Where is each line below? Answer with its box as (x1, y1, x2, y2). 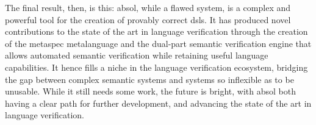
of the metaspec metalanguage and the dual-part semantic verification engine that (5, 37, 312, 49)
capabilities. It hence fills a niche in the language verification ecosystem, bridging (5, 60, 308, 73)
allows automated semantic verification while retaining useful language (5, 49, 268, 62)
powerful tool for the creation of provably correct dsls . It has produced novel (5, 13, 291, 26)
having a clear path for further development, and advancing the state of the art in (5, 96, 312, 109)
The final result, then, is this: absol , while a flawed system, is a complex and (5, 1, 291, 13)
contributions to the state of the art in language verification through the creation (5, 25, 308, 38)
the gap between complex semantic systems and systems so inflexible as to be (5, 73, 294, 85)
